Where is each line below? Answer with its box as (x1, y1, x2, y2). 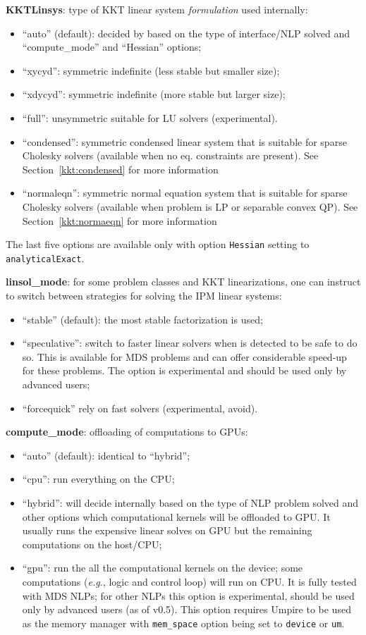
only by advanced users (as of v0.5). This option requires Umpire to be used (22, 602, 351, 617)
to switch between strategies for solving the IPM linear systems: (6, 288, 282, 303)
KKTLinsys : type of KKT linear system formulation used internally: (6, 2, 308, 16)
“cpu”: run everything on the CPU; (22, 471, 175, 486)
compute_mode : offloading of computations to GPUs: (6, 424, 248, 439)
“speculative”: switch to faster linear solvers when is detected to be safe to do (22, 335, 358, 350)
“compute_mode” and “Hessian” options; (22, 39, 202, 54)
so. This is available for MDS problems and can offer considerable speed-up (22, 349, 347, 364)
